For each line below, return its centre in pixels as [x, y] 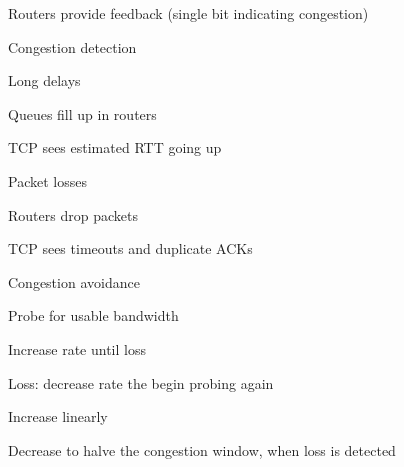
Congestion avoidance [74, 281]
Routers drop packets [73, 214]
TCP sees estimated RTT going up [115, 147]
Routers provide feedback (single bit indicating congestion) [188, 13]
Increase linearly [58, 416]
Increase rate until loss [77, 348]
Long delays [44, 80]
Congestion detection [72, 46]
